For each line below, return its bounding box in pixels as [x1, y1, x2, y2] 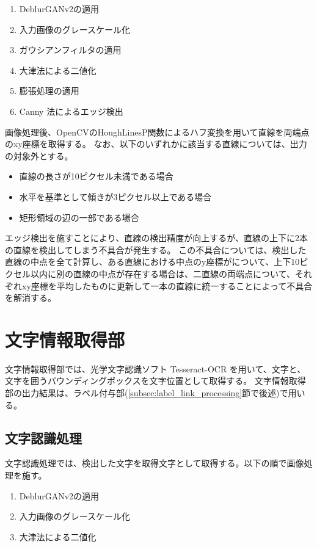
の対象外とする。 [5, 149, 73, 162]
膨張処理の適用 [19, 84, 79, 97]
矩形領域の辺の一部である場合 [19, 211, 139, 223]
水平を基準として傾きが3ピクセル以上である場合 [19, 190, 212, 203]
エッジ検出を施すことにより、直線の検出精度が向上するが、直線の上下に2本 [5, 231, 308, 244]
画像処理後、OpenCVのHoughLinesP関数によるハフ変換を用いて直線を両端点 [5, 125, 310, 138]
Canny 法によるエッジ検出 [19, 104, 123, 117]
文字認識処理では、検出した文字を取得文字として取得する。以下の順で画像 [5, 457, 304, 469]
